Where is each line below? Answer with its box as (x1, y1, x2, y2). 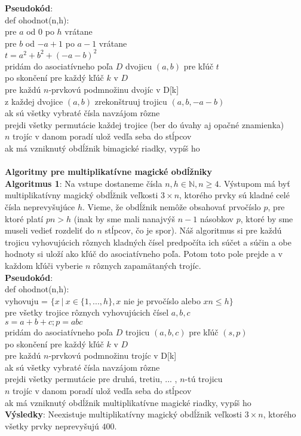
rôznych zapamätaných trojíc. (93, 259, 201, 271)
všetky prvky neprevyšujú (5, 419, 99, 432)
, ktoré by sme (240, 212, 293, 225)
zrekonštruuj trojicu (94, 95, 167, 107)
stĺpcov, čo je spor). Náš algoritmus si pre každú (105, 224, 282, 237)
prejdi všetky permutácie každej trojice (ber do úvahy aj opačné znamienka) (5, 118, 284, 131)
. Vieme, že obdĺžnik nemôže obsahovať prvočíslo (82, 201, 261, 213)
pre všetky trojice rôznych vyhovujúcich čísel (5, 306, 169, 319)
